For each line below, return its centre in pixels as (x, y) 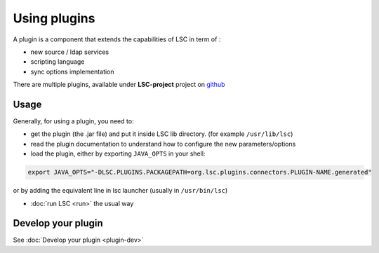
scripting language (58, 62)
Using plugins (54, 18)
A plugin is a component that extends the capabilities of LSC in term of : (117, 39)
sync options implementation (73, 71)
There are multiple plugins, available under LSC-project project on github (119, 85)
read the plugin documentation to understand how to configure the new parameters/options (163, 144)
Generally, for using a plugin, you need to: (73, 121)
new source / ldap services (69, 52)
